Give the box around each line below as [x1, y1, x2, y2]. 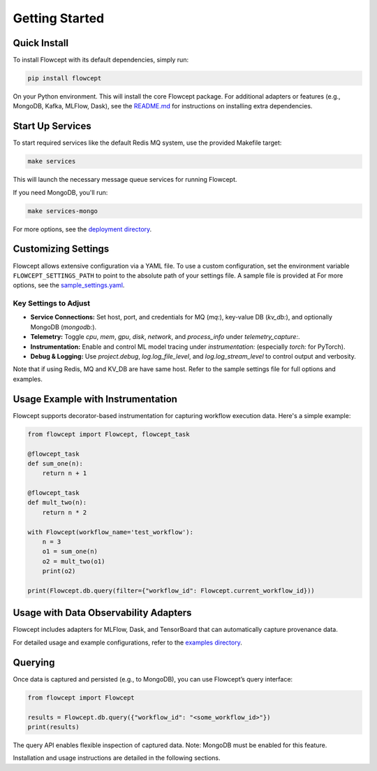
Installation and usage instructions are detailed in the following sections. [13, 754, 221, 762]
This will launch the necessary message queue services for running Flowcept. [13, 175, 237, 184]
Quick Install [13, 37, 69, 49]
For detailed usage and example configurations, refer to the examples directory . [13, 638, 242, 647]
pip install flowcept [27, 74, 102, 82]
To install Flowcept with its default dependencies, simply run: [13, 56, 188, 64]
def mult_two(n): [27, 498, 87, 507]
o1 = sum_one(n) [42, 547, 98, 556]
